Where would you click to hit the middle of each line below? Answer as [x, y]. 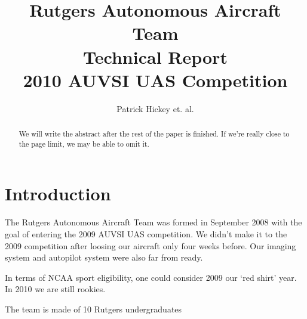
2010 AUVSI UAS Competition [155, 80]
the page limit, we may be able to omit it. [84, 143]
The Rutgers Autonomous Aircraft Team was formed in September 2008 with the [153, 222]
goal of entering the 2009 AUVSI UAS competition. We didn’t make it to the [146, 233]
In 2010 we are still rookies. [55, 289]
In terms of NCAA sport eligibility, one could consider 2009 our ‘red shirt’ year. [151, 277]
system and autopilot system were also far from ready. [104, 257]
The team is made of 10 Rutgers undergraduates [93, 309]
